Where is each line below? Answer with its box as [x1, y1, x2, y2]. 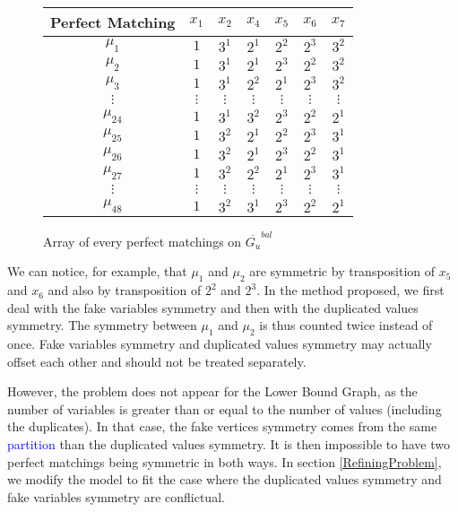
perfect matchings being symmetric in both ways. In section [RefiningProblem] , [7, 452, 442, 471]
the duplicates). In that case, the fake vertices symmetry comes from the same [7, 417, 437, 436]
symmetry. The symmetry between [7, 316, 197, 334]
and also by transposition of [48, 281, 202, 299]
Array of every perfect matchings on [43, 231, 242, 250]
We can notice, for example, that [7, 262, 187, 281]
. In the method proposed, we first [256, 281, 445, 299]
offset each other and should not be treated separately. [7, 351, 307, 370]
